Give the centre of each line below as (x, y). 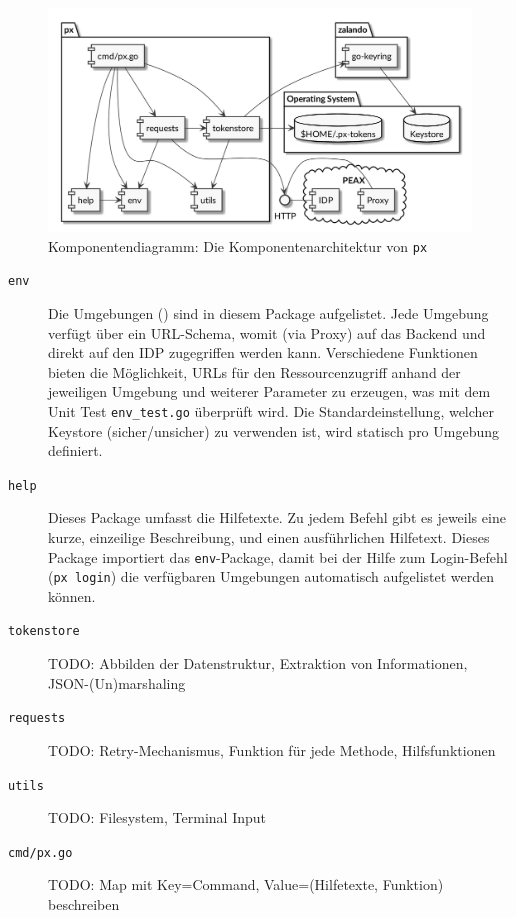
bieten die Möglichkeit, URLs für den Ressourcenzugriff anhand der (254, 371)
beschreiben (84, 904)
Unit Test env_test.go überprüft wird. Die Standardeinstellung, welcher (271, 410)
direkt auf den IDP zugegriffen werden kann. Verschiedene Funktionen (263, 352)
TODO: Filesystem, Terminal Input (157, 817)
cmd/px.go (40, 852)
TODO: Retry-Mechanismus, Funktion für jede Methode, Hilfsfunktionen (272, 749)
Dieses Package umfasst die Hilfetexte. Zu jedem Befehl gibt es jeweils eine (277, 517)
